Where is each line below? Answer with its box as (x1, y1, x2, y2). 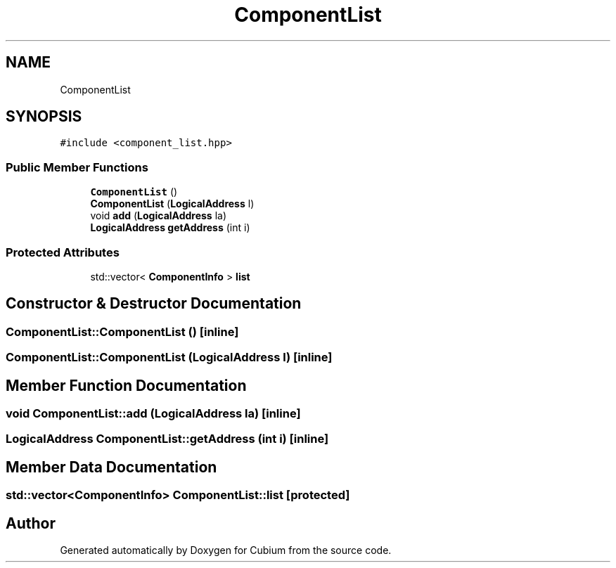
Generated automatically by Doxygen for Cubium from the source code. (60, 544, 392, 557)
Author (6, 514, 56, 532)
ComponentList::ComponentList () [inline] (6, 324, 239, 339)
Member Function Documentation (6, 376, 247, 394)
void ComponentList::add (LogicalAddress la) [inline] (6, 406, 301, 420)
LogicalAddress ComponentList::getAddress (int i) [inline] (6, 432, 329, 446)
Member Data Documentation (6, 458, 217, 476)
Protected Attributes (6, 245, 120, 259)
